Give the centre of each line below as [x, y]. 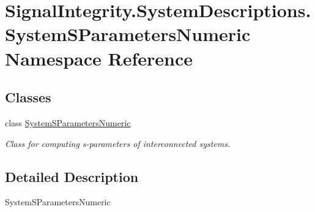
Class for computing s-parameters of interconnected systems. [118, 143]
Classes [28, 97]
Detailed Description [72, 176]
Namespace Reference [99, 58]
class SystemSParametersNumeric [68, 122]
